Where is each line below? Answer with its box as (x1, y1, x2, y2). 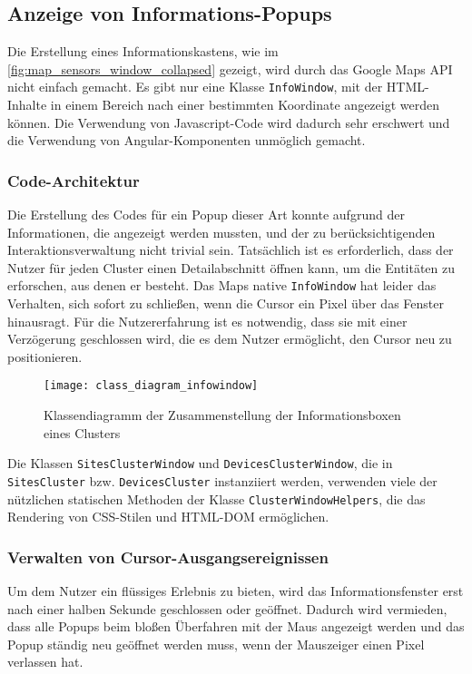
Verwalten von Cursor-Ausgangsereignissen (7, 545, 329, 568)
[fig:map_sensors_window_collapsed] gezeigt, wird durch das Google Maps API (7, 59, 453, 78)
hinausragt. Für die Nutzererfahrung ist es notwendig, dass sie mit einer (7, 311, 408, 330)
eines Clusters (44, 423, 121, 442)
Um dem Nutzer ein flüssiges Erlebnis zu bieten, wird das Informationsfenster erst (7, 581, 464, 601)
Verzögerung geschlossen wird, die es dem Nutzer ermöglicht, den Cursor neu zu (7, 329, 452, 348)
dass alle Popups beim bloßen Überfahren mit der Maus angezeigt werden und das (7, 617, 465, 636)
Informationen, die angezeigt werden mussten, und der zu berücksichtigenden (7, 222, 436, 241)
